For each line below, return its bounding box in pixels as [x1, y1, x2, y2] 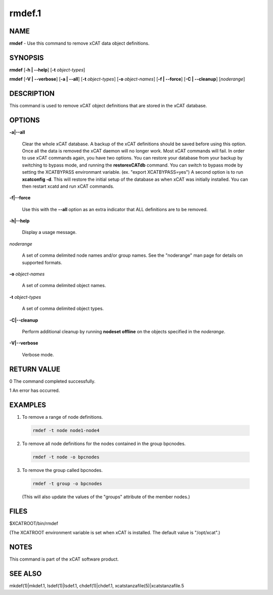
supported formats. [22, 259, 63, 265]
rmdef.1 [9, 8, 41, 19]
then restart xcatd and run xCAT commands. [22, 183, 115, 189]
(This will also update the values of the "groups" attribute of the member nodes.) [22, 494, 191, 500]
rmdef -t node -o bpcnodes [32, 454, 100, 460]
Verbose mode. [22, 351, 54, 358]
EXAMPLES [9, 401, 47, 409]
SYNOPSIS [9, 53, 44, 62]
